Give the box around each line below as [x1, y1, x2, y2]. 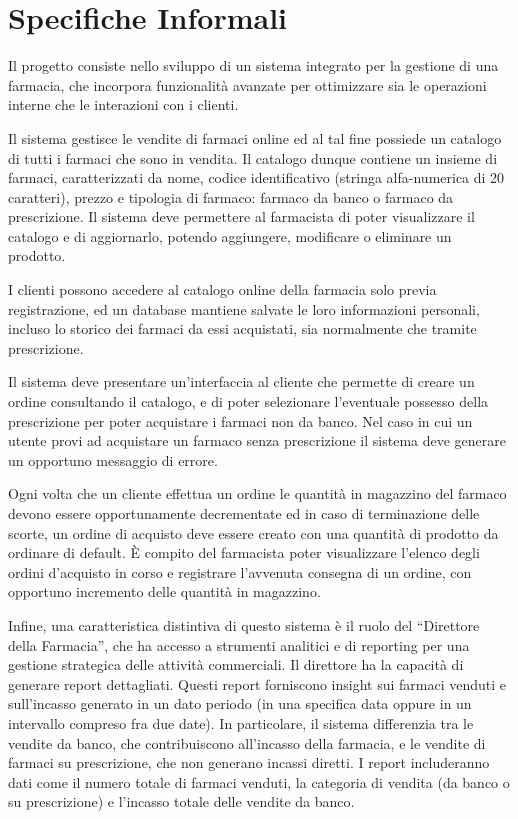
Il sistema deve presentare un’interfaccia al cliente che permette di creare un [8, 371, 475, 392]
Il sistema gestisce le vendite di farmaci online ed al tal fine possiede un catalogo [8, 127, 502, 148]
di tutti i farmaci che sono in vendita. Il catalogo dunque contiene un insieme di [8, 147, 498, 168]
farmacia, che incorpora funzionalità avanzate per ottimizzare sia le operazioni [8, 74, 487, 95]
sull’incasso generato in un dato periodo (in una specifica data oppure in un [8, 693, 472, 714]
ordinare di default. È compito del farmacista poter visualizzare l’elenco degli [8, 542, 480, 563]
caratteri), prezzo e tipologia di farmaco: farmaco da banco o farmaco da [8, 186, 454, 207]
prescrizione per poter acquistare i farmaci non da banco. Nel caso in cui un [8, 410, 473, 431]
